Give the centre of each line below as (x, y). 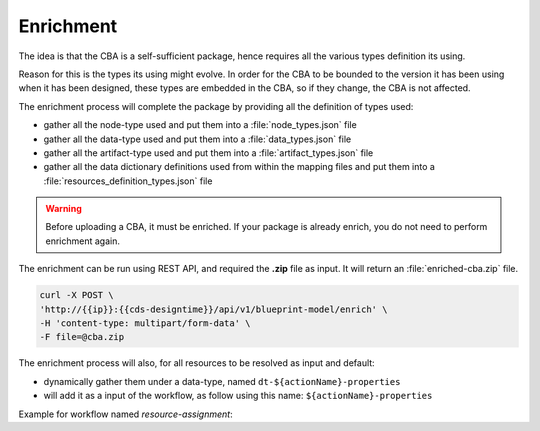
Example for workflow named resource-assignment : (126, 414)
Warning (63, 209)
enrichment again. (82, 241)
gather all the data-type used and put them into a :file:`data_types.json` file (197, 139)
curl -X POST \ (76, 295)
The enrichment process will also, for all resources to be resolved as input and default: (196, 363)
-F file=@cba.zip (82, 337)
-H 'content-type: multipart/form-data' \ (145, 323)
